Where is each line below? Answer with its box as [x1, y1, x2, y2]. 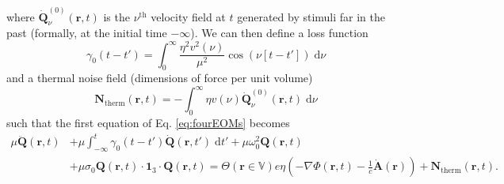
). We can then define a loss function [190, 24, 368, 41]
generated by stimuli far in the [237, 8, 386, 24]
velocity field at [151, 8, 226, 24]
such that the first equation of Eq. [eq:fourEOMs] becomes [6, 115, 290, 131]
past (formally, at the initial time [6, 24, 167, 41]
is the [103, 8, 130, 24]
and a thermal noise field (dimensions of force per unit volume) [6, 69, 313, 86]
